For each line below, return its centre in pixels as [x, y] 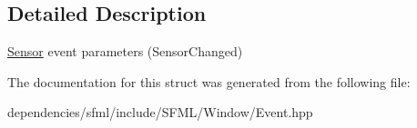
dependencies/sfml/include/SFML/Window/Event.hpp [160, 112]
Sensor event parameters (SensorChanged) [125, 51]
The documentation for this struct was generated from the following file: [209, 81]
